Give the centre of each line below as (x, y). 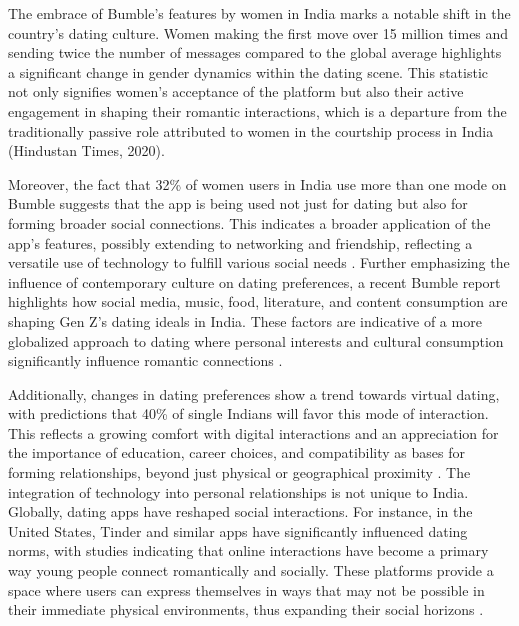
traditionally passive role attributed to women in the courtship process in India (251, 130)
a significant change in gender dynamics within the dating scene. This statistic (248, 71)
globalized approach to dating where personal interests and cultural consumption (256, 340)
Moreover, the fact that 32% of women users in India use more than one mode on (257, 183)
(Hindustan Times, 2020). (86, 150)
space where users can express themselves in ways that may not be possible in (246, 589)
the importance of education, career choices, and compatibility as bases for (237, 452)
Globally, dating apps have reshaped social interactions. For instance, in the (240, 511)
